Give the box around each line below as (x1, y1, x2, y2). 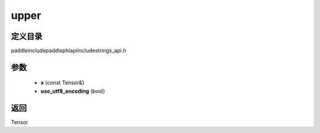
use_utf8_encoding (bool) (40, 87, 105, 95)
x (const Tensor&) (40, 79, 85, 86)
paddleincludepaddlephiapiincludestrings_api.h (11, 47, 127, 54)
